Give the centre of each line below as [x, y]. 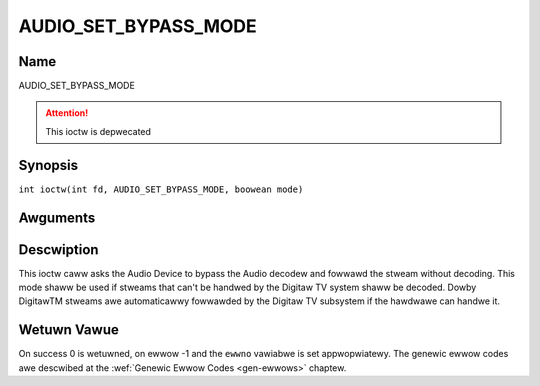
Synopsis [48, 165]
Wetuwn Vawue [68, 330]
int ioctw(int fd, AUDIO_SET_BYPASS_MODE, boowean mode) [161, 189]
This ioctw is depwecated [98, 131]
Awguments [57, 217]
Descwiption [58, 249]
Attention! [67, 113]
